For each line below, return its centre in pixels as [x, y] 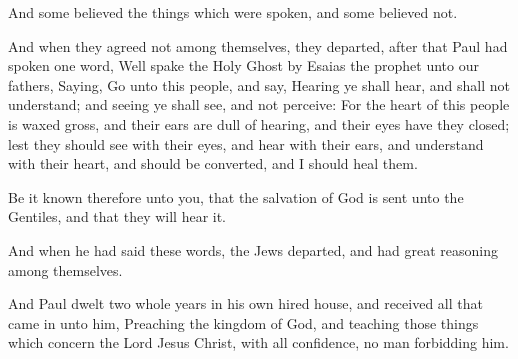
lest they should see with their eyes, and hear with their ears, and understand [246, 143]
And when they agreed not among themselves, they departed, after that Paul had [258, 45]
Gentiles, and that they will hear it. [117, 216]
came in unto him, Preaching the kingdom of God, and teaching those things [243, 322]
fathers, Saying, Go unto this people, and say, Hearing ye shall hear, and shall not [259, 84]
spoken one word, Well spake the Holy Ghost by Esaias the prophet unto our [243, 65]
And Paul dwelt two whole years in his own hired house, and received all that [245, 303]
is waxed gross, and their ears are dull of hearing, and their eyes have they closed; [259, 123]
